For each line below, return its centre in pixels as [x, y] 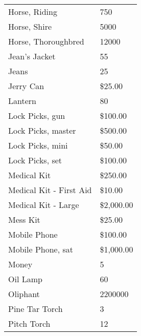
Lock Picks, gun [37, 115]
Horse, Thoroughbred [46, 41]
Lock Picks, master [42, 130]
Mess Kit [24, 219]
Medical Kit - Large [44, 205]
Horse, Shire [30, 26]
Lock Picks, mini [38, 145]
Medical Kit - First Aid [50, 190]
